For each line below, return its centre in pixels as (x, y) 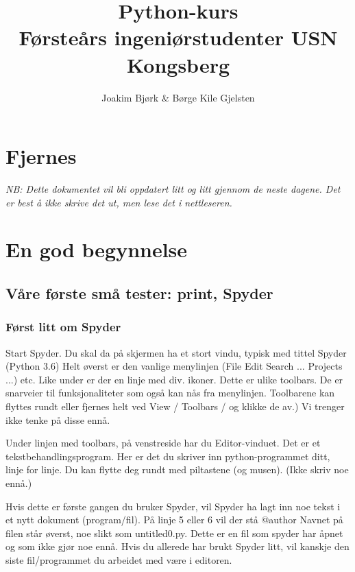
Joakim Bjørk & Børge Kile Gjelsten (178, 97)
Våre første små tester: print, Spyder (139, 293)
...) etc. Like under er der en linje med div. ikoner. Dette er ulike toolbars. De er (174, 379)
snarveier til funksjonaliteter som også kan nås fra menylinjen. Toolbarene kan (170, 393)
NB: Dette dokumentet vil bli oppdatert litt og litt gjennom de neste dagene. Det (173, 189)
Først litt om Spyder (63, 327)
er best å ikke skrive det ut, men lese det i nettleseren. (119, 202)
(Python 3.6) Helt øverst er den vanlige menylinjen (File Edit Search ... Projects (174, 366)
